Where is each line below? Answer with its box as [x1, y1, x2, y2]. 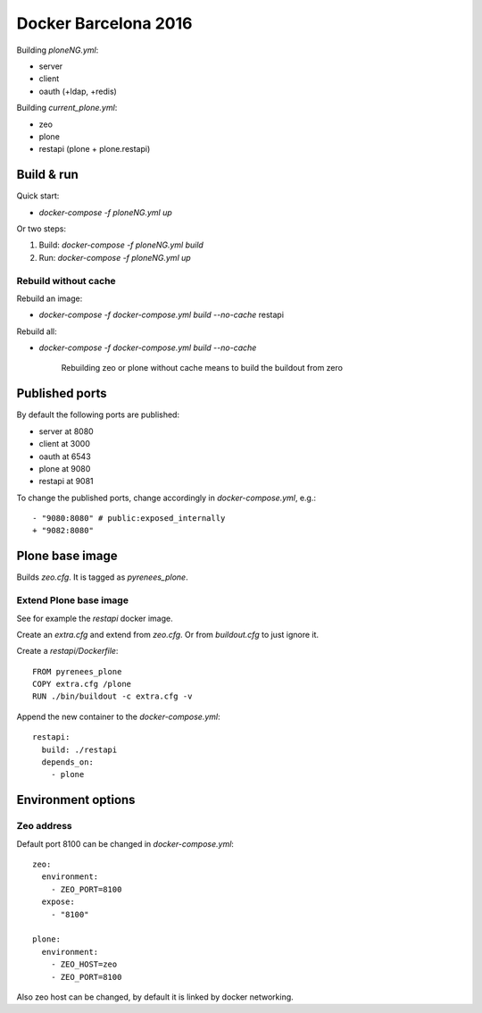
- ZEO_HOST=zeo [50, 959, 118, 969]
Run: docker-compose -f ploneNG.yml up [38, 252, 191, 263]
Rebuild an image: [16, 293, 83, 304]
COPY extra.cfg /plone [32, 679, 132, 690]
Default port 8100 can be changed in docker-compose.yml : [16, 838, 234, 849]
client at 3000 [38, 439, 91, 449]
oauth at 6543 [38, 451, 91, 462]
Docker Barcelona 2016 [16, 13, 193, 33]
